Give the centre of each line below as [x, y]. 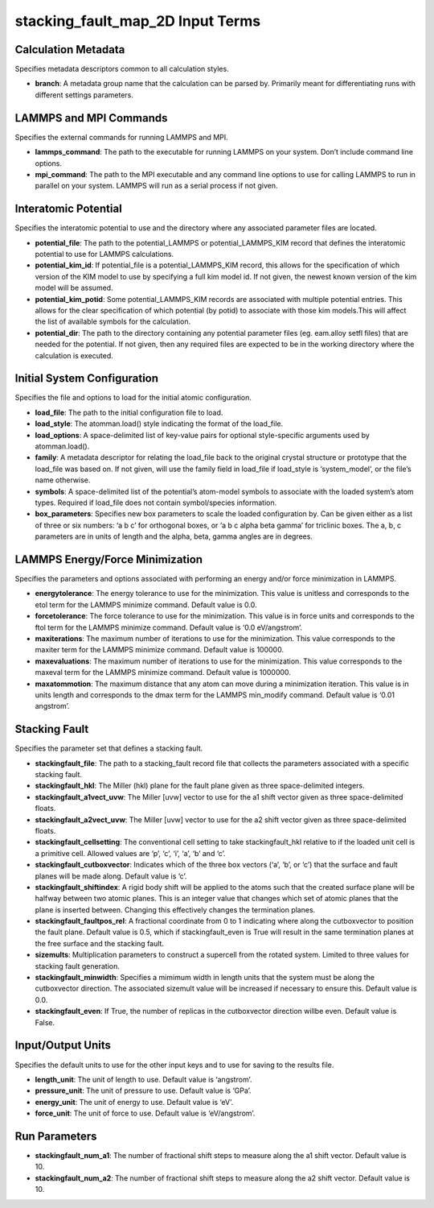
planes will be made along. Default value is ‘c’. [111, 876]
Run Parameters [56, 1136]
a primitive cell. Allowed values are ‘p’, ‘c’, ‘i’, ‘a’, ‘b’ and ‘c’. [130, 853]
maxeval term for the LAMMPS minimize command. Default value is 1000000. [163, 672]
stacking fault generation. [77, 966]
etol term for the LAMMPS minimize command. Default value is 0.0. [146, 605]
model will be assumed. [74, 288]
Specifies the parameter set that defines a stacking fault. [109, 748]
